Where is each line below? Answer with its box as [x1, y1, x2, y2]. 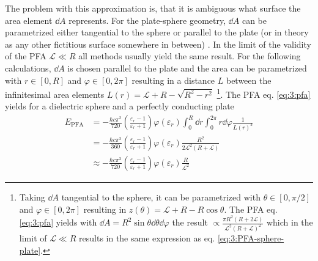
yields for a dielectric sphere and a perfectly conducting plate [5, 100, 234, 112]
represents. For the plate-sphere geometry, [68, 13, 226, 26]
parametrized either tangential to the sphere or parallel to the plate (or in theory [5, 26, 309, 39]
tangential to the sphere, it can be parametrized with [61, 190, 261, 203]
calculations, [5, 61, 51, 74]
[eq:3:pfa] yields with [19, 216, 97, 229]
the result [172, 216, 208, 229]
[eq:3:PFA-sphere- [217, 231, 284, 244]
